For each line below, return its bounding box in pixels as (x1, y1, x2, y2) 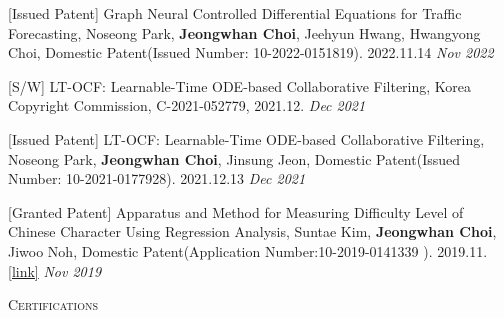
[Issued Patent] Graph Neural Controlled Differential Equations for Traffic (8, 3, 462, 23)
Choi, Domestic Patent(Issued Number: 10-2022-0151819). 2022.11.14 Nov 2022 (8, 42, 494, 63)
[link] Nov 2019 (8, 260, 102, 281)
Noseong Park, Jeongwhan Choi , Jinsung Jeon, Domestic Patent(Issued (8, 148, 461, 169)
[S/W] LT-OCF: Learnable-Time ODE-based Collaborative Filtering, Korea (8, 75, 472, 96)
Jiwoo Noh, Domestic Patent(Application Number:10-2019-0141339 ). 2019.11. (8, 240, 488, 261)
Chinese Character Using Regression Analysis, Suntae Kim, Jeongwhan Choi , (8, 221, 497, 242)
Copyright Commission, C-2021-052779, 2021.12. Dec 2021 (8, 95, 366, 116)
